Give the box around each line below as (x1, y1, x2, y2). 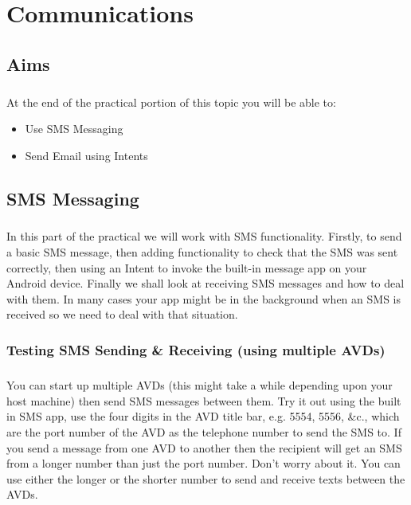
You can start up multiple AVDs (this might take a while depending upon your (6, 377, 393, 393)
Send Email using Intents (25, 147, 148, 163)
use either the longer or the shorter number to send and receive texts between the (6, 470, 405, 487)
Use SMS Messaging (25, 120, 123, 137)
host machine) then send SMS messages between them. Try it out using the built (6, 392, 401, 409)
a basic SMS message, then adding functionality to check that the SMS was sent (6, 244, 398, 260)
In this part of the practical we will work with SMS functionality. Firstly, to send (6, 228, 402, 245)
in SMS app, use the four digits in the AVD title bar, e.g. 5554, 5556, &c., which (6, 408, 400, 425)
